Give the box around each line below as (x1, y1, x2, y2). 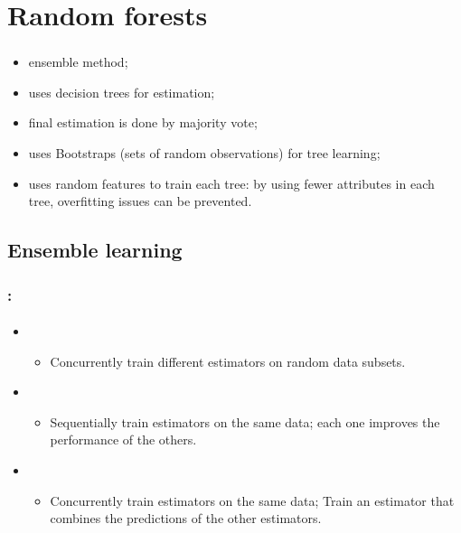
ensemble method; (28, 52, 128, 71)
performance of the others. (50, 430, 197, 449)
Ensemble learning (7, 236, 183, 264)
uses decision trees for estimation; (28, 82, 215, 101)
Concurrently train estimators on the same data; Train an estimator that (50, 491, 455, 510)
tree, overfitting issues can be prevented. (28, 192, 252, 210)
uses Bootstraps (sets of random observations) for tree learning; (28, 144, 381, 163)
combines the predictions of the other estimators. (50, 509, 322, 528)
